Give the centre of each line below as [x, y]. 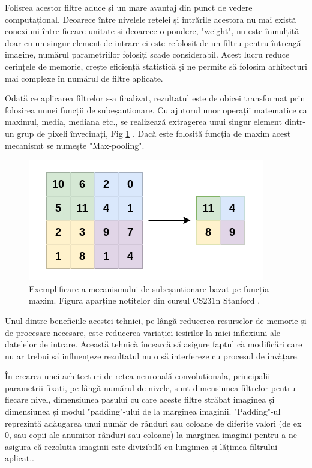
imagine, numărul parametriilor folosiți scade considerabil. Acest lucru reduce [147, 54]
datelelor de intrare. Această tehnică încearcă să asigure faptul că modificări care [154, 344]
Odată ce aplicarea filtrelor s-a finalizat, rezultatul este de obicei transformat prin [155, 98]
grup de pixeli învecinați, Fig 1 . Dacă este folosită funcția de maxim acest [154, 133]
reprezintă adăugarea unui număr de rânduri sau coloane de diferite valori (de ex [153, 423]
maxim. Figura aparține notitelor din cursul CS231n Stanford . [145, 300]
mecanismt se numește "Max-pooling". [75, 145]
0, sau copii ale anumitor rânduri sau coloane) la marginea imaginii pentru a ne [151, 435]
